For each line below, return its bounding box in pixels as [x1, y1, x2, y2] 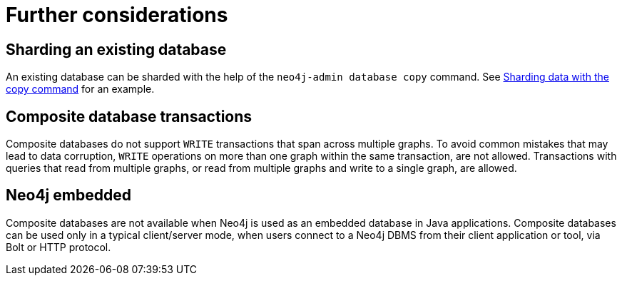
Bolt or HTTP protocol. [6, 240, 111, 253]
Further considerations [6, 3, 228, 27]
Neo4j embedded [6, 186, 131, 205]
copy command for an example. [6, 83, 155, 96]
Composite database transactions [6, 107, 253, 126]
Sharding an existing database [6, 40, 227, 58]
